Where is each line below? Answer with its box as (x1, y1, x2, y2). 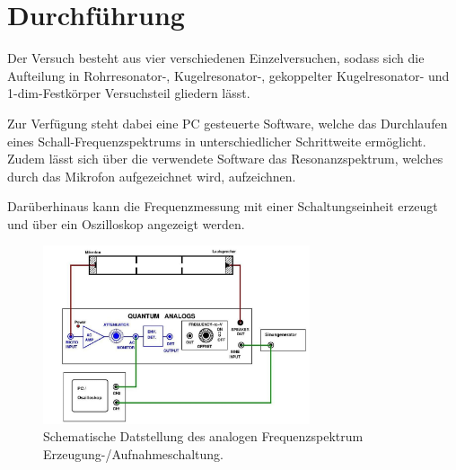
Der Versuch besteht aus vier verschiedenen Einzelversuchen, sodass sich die (7, 49, 425, 67)
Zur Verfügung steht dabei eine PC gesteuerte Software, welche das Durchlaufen (7, 113, 448, 132)
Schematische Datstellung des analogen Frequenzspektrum (43, 427, 364, 446)
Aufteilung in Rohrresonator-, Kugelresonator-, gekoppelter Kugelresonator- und (7, 66, 450, 84)
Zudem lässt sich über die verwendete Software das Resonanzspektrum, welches (7, 149, 443, 168)
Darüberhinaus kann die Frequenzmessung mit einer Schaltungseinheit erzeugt (7, 197, 438, 216)
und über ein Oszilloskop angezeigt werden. (7, 214, 245, 233)
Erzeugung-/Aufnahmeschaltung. (43, 444, 224, 463)
